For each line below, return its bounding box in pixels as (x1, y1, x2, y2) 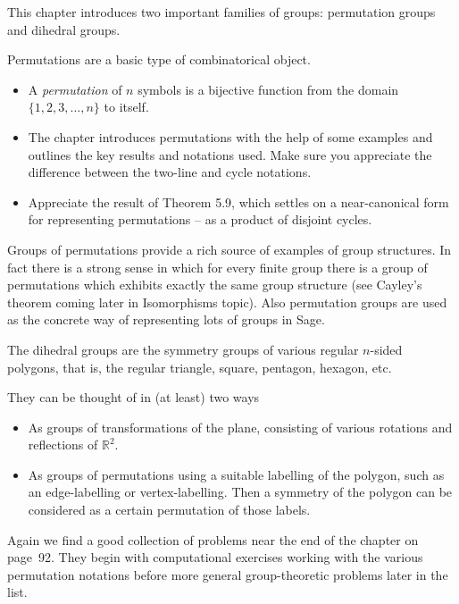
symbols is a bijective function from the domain (138, 80, 399, 98)
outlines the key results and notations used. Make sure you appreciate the (28, 145, 432, 164)
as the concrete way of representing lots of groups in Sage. (7, 310, 325, 329)
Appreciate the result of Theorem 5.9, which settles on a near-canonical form (28, 192, 449, 211)
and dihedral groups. (7, 20, 121, 38)
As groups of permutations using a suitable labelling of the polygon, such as (28, 465, 445, 483)
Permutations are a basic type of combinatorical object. (7, 50, 311, 69)
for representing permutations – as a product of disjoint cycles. (28, 210, 372, 229)
